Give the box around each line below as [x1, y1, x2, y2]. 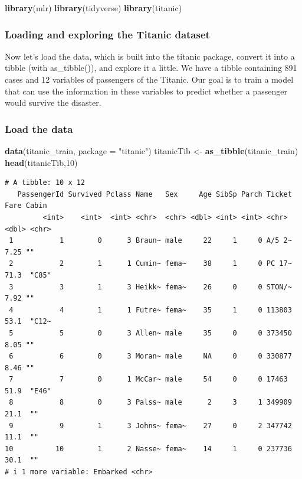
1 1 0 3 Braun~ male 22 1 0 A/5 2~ [9, 236, 292, 245]
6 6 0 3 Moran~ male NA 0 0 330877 [9, 352, 292, 361]
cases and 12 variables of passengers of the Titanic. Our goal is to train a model [5, 73, 294, 85]
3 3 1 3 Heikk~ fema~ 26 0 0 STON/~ [9, 282, 292, 291]
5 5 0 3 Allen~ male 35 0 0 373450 [9, 328, 292, 337]
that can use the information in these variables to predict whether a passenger [5, 84, 287, 97]
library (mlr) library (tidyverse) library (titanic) [5, 2, 182, 14]
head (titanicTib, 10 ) [5, 156, 78, 168]
